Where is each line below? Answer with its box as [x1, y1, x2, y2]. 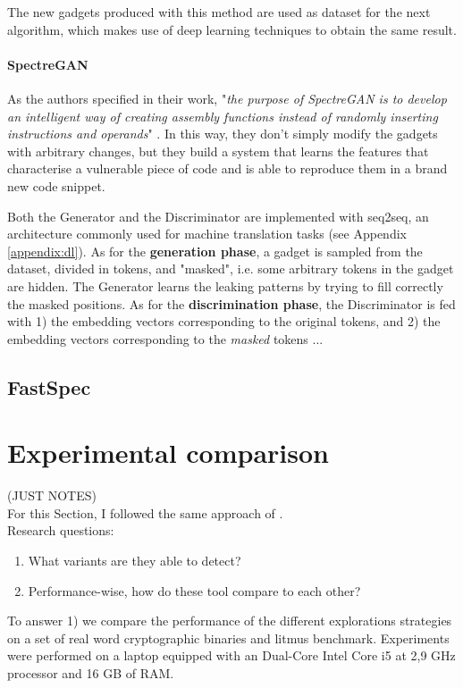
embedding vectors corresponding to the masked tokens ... [7, 329, 324, 348]
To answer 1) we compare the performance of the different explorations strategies [7, 611, 452, 630]
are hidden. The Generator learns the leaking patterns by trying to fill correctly [7, 276, 443, 295]
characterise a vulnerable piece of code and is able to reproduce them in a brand [7, 159, 448, 178]
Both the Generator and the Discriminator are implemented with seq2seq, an [7, 206, 429, 225]
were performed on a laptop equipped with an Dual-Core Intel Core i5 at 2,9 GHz [7, 646, 456, 665]
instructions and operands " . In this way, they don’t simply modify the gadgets [7, 124, 438, 143]
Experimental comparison [7, 434, 329, 471]
